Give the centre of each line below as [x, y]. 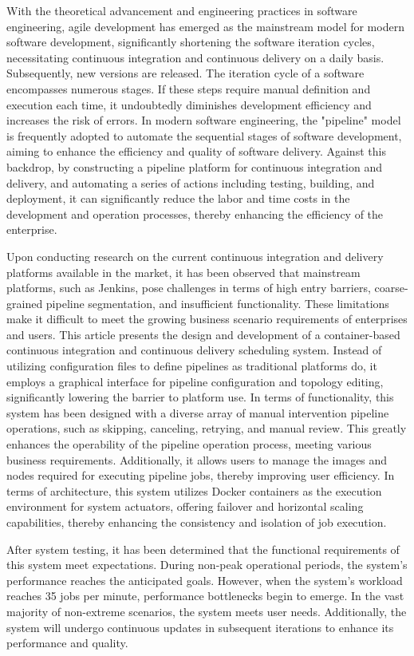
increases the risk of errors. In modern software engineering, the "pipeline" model [204, 120]
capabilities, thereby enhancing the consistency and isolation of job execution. [197, 522]
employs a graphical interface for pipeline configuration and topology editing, [195, 381]
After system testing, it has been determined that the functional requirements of [203, 549]
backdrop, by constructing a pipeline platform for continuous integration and [194, 166]
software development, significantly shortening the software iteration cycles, [191, 42]
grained [25, 303]
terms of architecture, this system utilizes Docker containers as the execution [194, 490]
